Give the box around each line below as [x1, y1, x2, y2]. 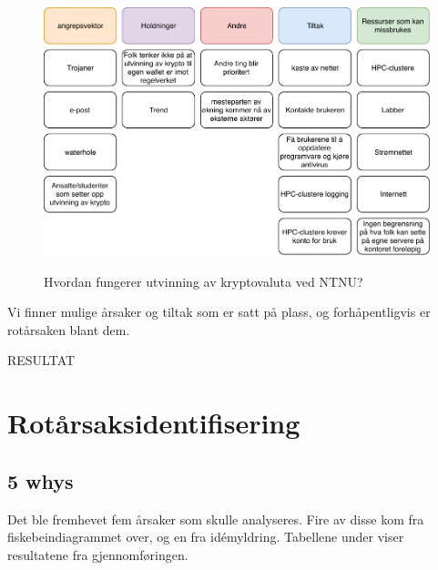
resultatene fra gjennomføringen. [7, 545, 188, 564]
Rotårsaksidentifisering [7, 404, 300, 442]
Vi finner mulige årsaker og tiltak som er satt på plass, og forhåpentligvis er [7, 302, 431, 321]
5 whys [7, 466, 74, 494]
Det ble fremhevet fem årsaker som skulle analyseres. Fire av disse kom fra [7, 509, 424, 528]
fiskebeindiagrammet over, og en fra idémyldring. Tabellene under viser [7, 527, 404, 546]
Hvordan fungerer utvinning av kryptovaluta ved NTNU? [44, 271, 363, 290]
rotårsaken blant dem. [7, 320, 130, 339]
